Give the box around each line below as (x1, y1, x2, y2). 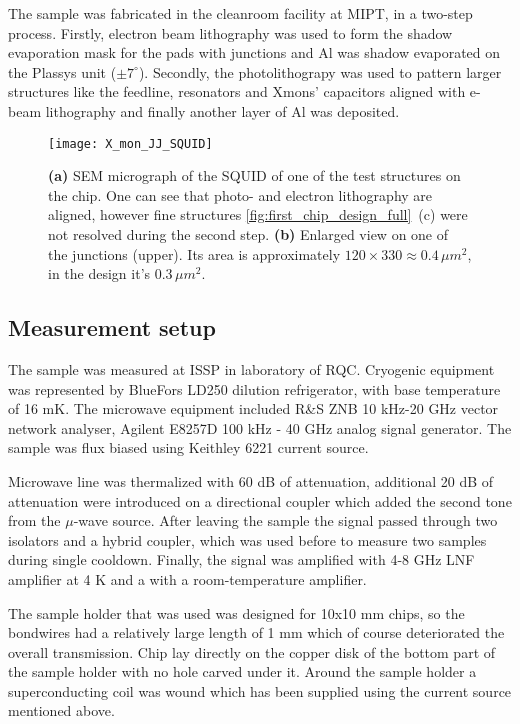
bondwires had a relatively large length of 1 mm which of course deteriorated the (8, 622, 505, 643)
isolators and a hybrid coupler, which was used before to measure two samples (8, 529, 487, 550)
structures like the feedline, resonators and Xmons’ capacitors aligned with (8, 81, 466, 102)
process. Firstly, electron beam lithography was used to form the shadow (8, 22, 453, 43)
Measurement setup (8, 312, 216, 343)
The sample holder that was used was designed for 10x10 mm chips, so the (8, 602, 465, 623)
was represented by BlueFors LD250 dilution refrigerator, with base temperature (8, 378, 501, 399)
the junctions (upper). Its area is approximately (48, 243, 341, 264)
